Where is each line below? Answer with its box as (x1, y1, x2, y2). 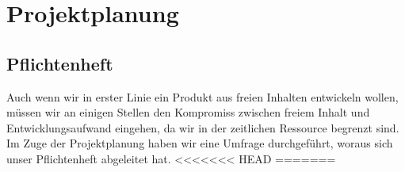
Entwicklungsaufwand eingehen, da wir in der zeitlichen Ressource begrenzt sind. (6, 119, 399, 136)
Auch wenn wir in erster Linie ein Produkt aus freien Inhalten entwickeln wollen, (6, 88, 399, 105)
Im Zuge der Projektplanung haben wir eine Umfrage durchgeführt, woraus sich (6, 135, 393, 151)
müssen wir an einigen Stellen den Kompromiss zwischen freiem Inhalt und (6, 104, 370, 120)
